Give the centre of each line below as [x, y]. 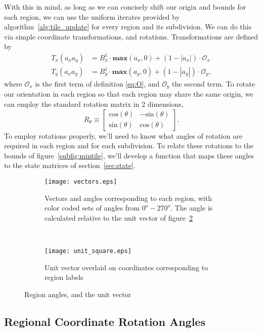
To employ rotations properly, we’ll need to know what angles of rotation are [123, 135]
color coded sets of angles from [92, 208]
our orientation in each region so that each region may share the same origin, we [129, 94]
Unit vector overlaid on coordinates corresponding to [126, 267]
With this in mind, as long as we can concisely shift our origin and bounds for [125, 7]
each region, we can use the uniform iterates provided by [92, 16]
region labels [64, 277]
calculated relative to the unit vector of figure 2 [119, 217]
